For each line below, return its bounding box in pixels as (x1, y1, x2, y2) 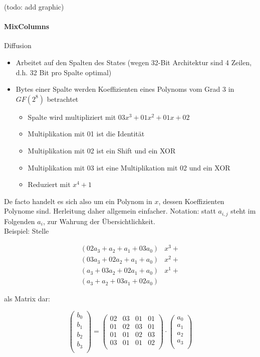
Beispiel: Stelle (4, 226, 49, 236)
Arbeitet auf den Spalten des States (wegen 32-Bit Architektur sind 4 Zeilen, (16, 57, 252, 67)
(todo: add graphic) (4, 2, 64, 12)
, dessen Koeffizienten (158, 196, 224, 206)
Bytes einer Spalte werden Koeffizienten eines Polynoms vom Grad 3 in (16, 84, 234, 94)
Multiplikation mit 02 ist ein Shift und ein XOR (28, 145, 176, 155)
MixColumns (4, 21, 50, 32)
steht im (230, 206, 256, 216)
